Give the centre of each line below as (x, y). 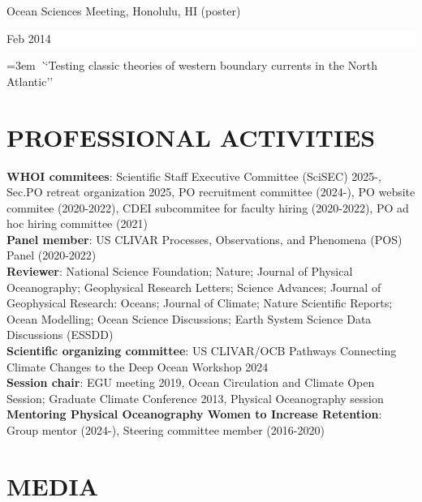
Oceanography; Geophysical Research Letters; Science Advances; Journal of (194, 287)
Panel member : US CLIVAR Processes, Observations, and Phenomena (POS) (205, 239)
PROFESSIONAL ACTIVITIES (191, 137)
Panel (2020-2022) (52, 255)
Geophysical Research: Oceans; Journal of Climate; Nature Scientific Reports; (200, 303)
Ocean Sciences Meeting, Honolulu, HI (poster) (124, 11)
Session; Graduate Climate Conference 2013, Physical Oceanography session (195, 398)
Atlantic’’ (30, 81)
